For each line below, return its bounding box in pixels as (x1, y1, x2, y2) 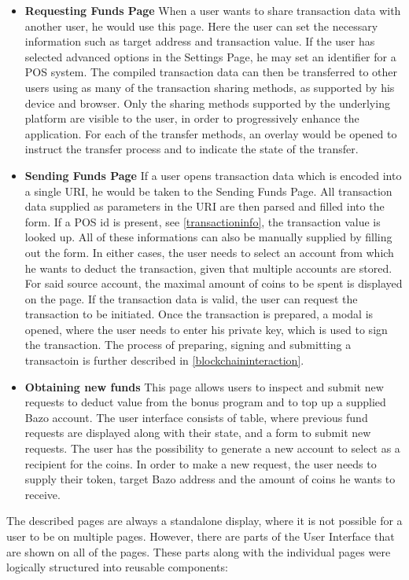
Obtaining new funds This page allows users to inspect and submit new (24, 378, 384, 395)
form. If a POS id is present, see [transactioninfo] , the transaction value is (24, 213, 381, 229)
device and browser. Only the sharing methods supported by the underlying (24, 94, 390, 111)
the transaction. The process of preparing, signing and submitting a (24, 336, 352, 353)
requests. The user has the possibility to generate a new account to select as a (24, 440, 400, 457)
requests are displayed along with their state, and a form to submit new (24, 424, 371, 441)
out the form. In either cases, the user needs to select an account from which (24, 244, 394, 260)
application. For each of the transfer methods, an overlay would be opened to (24, 125, 397, 141)
